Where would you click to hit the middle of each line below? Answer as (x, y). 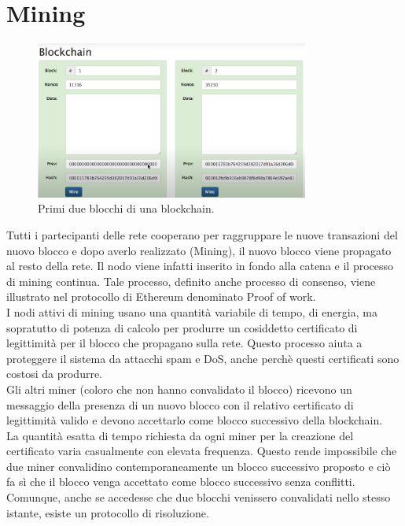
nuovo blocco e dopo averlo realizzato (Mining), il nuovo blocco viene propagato (199, 250)
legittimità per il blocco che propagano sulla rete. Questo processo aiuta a (184, 343)
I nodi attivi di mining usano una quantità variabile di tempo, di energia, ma (192, 311)
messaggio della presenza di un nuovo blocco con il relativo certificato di (180, 404)
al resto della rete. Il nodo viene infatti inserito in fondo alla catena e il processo (200, 266)
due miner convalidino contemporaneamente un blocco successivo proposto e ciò (199, 466)
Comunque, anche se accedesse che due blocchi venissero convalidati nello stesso (199, 497)
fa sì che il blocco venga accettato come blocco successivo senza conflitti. (181, 482)
